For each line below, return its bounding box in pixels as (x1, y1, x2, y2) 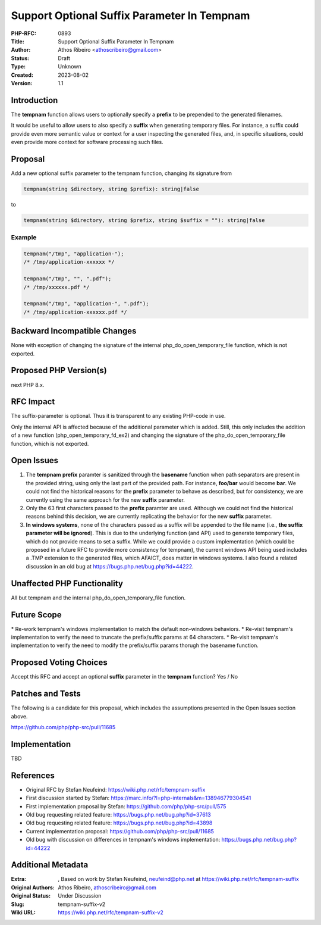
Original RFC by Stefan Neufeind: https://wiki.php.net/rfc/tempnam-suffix (26, 786, 206, 793)
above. (11, 712, 28, 720)
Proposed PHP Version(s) (11, 365, 107, 376)
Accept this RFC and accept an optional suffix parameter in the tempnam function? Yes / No (11, 673, 238, 680)
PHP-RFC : (11, 30, 37, 37)
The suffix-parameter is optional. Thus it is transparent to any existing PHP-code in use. (11, 412, 226, 420)
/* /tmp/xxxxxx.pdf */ (23, 283, 90, 290)
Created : (11, 71, 34, 79)
